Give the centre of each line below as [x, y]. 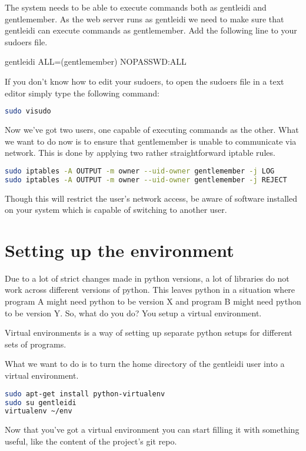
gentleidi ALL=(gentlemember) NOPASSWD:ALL [96, 61]
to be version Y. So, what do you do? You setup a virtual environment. [133, 313]
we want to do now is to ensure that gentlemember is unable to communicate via [151, 141]
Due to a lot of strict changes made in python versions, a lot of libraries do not [147, 278]
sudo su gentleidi [41, 402]
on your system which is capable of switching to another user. [116, 210]
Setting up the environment [119, 250]
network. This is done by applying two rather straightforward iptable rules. [140, 153]
